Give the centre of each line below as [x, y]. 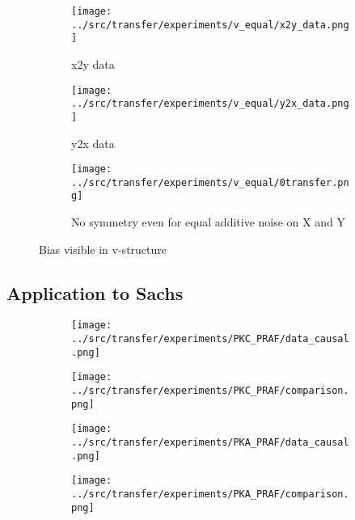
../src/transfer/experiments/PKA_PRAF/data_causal [210, 443]
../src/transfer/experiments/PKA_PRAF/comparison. [210, 495]
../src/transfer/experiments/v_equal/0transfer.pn [210, 182]
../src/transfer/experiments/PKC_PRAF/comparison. [210, 391]
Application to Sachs [95, 292]
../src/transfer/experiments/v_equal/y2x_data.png [210, 104]
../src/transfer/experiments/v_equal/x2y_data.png [210, 25]
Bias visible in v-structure [103, 249]
